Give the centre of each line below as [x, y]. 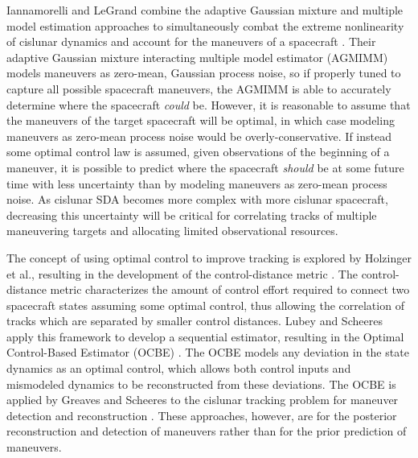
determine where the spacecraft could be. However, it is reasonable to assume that [209, 104]
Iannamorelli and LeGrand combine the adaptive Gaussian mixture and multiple [205, 10]
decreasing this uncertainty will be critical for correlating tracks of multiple [192, 215]
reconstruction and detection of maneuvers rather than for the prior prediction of [207, 431]
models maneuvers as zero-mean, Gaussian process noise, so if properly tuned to [204, 73]
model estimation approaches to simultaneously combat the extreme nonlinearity [205, 25]
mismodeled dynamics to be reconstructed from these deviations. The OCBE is [201, 384]
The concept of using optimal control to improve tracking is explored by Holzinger [209, 257]
